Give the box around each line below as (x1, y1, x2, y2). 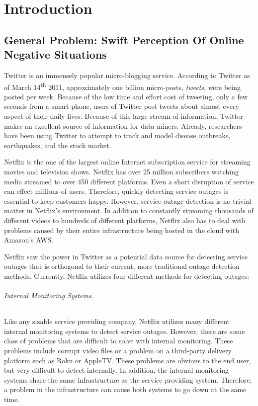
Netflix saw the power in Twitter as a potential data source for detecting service (4, 251, 248, 261)
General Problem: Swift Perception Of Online (4, 32, 244, 47)
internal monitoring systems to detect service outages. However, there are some (4, 325, 245, 336)
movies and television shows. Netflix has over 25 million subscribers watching (4, 166, 239, 176)
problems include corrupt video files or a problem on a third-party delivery (4, 345, 232, 356)
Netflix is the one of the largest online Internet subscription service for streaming (4, 157, 251, 167)
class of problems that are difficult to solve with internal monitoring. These (4, 335, 233, 346)
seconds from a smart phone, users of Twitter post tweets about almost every (4, 101, 239, 111)
